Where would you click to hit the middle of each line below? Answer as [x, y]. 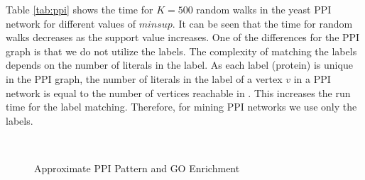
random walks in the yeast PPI [264, 9]
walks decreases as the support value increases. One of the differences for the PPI [183, 37]
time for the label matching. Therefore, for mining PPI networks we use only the [181, 107]
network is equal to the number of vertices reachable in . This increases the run [178, 92]
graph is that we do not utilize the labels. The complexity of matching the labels [181, 51]
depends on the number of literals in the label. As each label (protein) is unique [179, 65]
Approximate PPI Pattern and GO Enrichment [137, 168]
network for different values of [71, 23]
